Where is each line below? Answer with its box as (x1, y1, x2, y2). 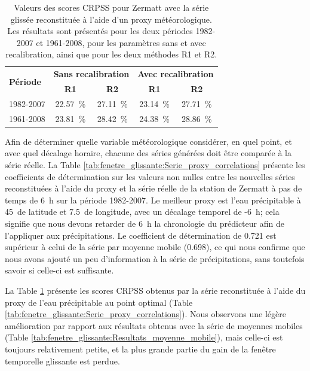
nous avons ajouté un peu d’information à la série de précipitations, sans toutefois (5, 252, 305, 264)
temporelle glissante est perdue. (5, 354, 120, 367)
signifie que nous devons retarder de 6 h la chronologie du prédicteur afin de (5, 217, 284, 229)
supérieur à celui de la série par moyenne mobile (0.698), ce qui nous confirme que (5, 241, 305, 253)
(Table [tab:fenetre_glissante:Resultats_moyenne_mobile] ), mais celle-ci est (5, 331, 283, 343)
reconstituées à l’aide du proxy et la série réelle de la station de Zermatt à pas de (5, 182, 302, 194)
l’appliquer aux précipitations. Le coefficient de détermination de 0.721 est (5, 229, 277, 241)
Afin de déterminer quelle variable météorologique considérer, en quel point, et (5, 135, 292, 147)
